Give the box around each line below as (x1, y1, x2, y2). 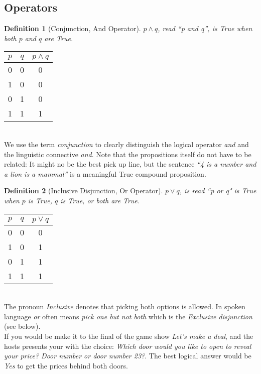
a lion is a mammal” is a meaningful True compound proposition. (4, 168, 206, 179)
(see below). (4, 321, 41, 331)
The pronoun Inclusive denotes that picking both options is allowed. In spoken (4, 301, 245, 312)
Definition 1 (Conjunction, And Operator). (4, 23, 141, 34)
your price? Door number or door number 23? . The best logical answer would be (4, 350, 251, 361)
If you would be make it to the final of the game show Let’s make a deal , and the (4, 330, 253, 341)
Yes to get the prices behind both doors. (4, 360, 128, 370)
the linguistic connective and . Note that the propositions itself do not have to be (4, 149, 251, 159)
